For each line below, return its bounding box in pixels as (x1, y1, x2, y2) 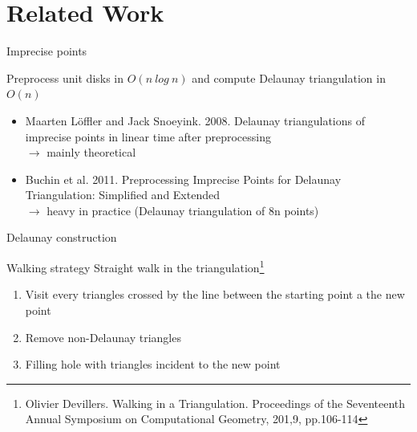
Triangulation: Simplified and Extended (25, 186, 220, 203)
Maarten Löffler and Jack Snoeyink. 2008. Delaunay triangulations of (25, 112, 365, 128)
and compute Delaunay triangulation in (192, 69, 386, 86)
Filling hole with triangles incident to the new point (25, 356, 281, 373)
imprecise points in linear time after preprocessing (25, 128, 271, 145)
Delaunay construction (6, 229, 117, 246)
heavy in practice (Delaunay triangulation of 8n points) (47, 202, 319, 218)
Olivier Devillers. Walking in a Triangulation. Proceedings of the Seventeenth (25, 394, 406, 411)
